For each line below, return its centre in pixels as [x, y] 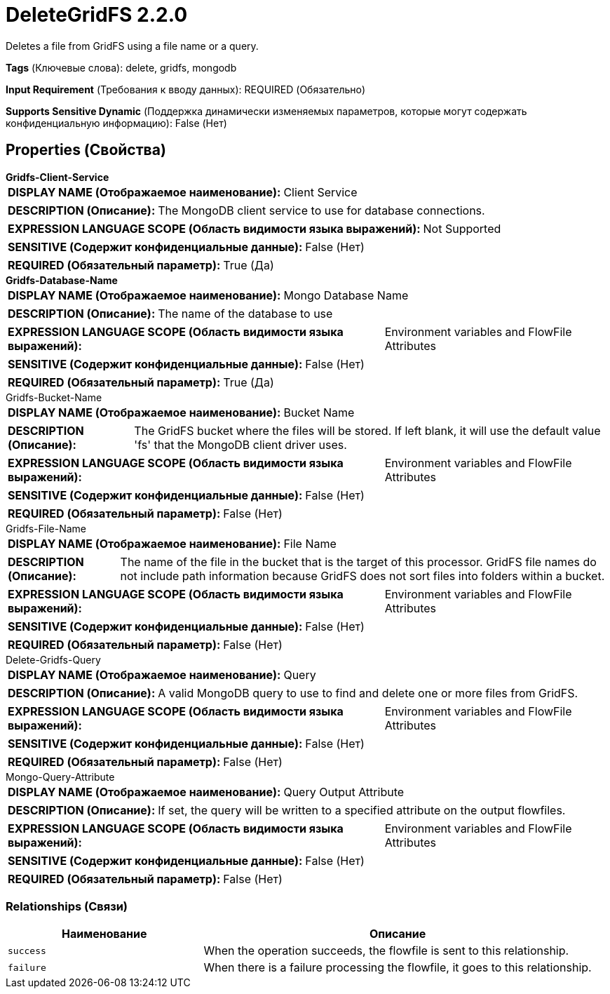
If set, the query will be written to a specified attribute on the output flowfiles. [362, 810]
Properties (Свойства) [86, 150]
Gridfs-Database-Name [62, 280]
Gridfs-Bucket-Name [54, 397]
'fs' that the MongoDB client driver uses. [240, 444]
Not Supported [462, 228]
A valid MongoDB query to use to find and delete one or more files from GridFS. [368, 693]
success [27, 951]
